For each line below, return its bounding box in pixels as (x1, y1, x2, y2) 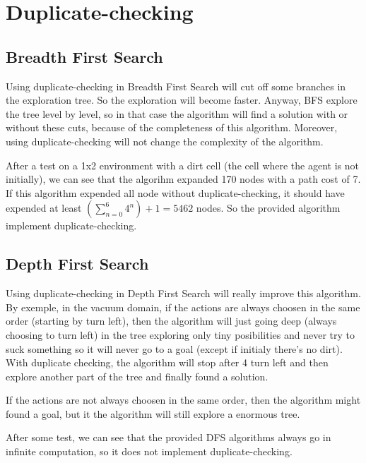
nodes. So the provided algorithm (196, 200, 341, 215)
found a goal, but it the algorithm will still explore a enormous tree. (6, 406, 300, 421)
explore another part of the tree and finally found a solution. (6, 368, 268, 383)
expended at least (6, 200, 82, 215)
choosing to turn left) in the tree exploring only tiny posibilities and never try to (6, 327, 355, 342)
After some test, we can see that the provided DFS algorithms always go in (6, 430, 331, 445)
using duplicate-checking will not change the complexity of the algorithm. (6, 133, 324, 148)
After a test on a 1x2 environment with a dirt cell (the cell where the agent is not (6, 157, 359, 172)
